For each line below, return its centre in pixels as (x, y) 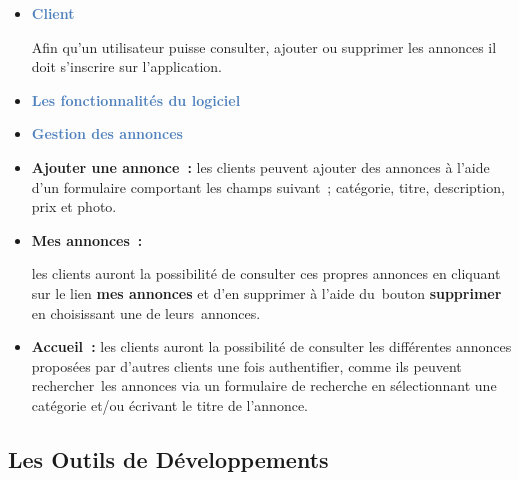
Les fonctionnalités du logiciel (136, 99)
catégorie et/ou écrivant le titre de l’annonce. (170, 404)
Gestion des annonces (107, 133)
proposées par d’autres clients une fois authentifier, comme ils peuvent (246, 365)
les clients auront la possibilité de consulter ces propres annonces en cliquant (266, 273)
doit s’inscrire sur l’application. (126, 66)
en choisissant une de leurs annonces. (146, 312)
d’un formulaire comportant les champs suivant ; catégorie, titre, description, (268, 186)
